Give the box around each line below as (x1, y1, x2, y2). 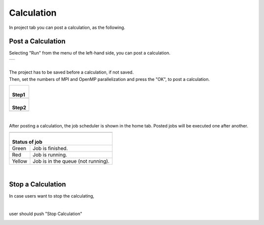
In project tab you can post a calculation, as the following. (9, 25, 126, 30)
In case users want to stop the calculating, (9, 193, 95, 199)
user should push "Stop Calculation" (9, 211, 83, 217)
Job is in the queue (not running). (32, 157, 110, 164)
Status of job (12, 138, 43, 145)
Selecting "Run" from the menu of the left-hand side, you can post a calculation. (9, 50, 171, 56)
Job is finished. (32, 145, 68, 151)
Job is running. (32, 151, 67, 158)
